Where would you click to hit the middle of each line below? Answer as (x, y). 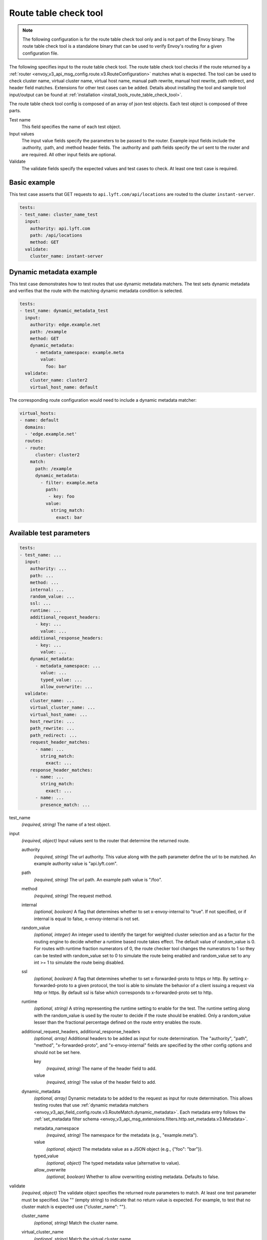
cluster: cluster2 (58, 455)
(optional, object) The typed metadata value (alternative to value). (113, 1163)
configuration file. (41, 53)
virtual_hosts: (38, 413)
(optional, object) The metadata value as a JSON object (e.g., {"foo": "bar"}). (124, 1149)
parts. (15, 111)
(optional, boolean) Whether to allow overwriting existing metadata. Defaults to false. (133, 1177)
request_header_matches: (60, 742)
